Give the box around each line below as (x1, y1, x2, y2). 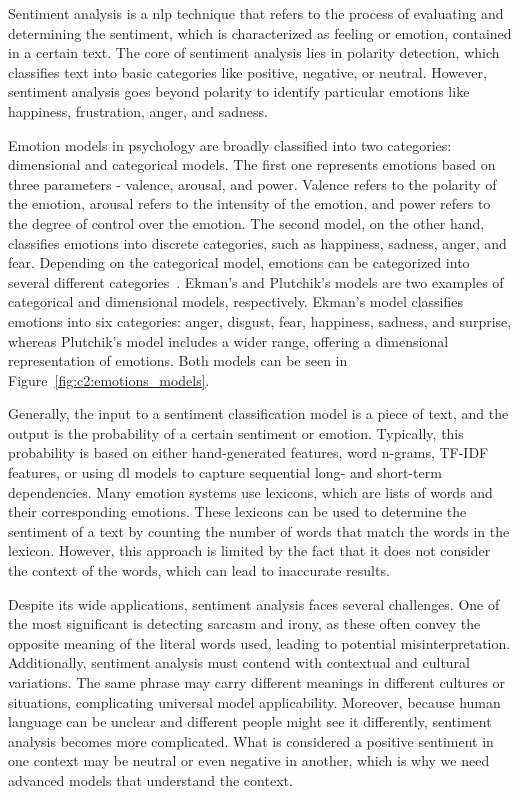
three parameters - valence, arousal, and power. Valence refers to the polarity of (8, 173, 497, 194)
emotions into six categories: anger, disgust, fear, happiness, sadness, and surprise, (8, 310, 512, 331)
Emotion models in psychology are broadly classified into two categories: (8, 134, 452, 155)
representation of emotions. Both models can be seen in (8, 350, 348, 371)
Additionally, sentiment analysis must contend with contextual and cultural (8, 652, 470, 673)
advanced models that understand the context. (8, 769, 293, 790)
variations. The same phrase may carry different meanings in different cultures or (8, 672, 505, 692)
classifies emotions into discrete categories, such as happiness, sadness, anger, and (8, 232, 507, 253)
